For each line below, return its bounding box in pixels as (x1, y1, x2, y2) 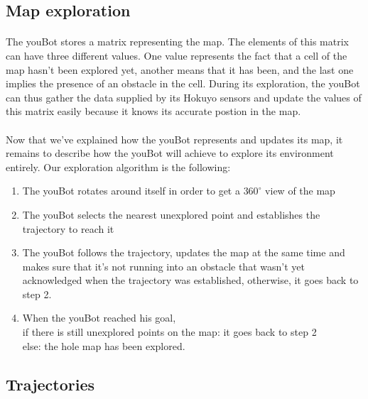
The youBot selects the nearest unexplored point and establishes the (22, 207, 320, 222)
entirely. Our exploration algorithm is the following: (6, 159, 231, 174)
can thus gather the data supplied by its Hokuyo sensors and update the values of (6, 89, 362, 104)
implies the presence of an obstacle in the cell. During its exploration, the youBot (6, 76, 360, 91)
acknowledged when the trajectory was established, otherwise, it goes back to (22, 273, 359, 288)
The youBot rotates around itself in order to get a (22, 183, 240, 198)
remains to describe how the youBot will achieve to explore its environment (6, 146, 334, 160)
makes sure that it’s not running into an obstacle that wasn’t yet (22, 258, 305, 273)
